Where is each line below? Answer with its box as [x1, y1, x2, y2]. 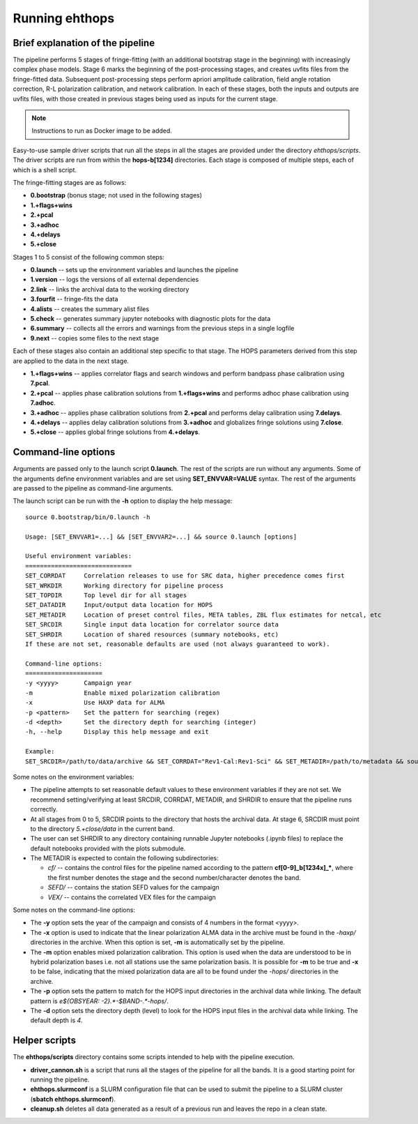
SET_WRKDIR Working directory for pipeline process [25, 581, 224, 590]
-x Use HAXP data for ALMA [25, 698, 165, 707]
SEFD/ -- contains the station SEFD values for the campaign [47, 883, 219, 892]
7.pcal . [30, 379, 50, 387]
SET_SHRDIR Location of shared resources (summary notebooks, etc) [25, 630, 279, 638]
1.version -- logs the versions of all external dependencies [30, 276, 199, 284]
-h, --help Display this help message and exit [25, 728, 209, 736]
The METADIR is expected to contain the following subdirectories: [30, 854, 219, 862]
